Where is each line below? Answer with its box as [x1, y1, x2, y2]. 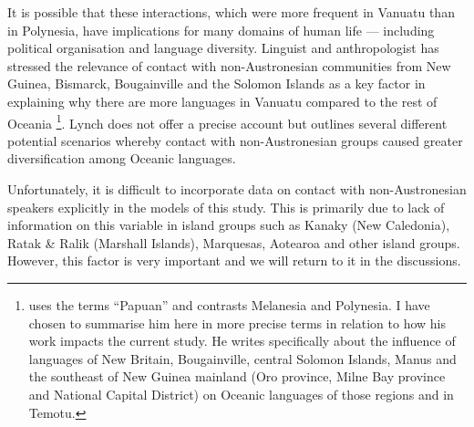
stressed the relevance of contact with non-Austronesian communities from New [7, 56, 451, 75]
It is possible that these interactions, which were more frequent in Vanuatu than [7, 3, 455, 21]
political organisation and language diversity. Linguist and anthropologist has [7, 38, 439, 57]
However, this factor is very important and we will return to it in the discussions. [7, 251, 461, 270]
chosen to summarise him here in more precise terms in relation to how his [28, 313, 446, 332]
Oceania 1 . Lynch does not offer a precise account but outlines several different [7, 110, 448, 132]
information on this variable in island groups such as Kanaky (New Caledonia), [7, 215, 450, 234]
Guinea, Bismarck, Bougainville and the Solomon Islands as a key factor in [7, 74, 426, 93]
